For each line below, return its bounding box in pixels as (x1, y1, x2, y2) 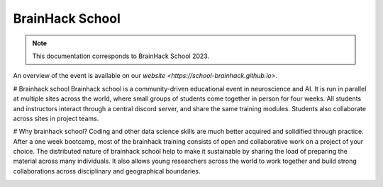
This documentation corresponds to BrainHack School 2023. (32, 52, 209, 60)
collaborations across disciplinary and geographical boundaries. (13, 166, 201, 175)
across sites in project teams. (13, 114, 99, 123)
